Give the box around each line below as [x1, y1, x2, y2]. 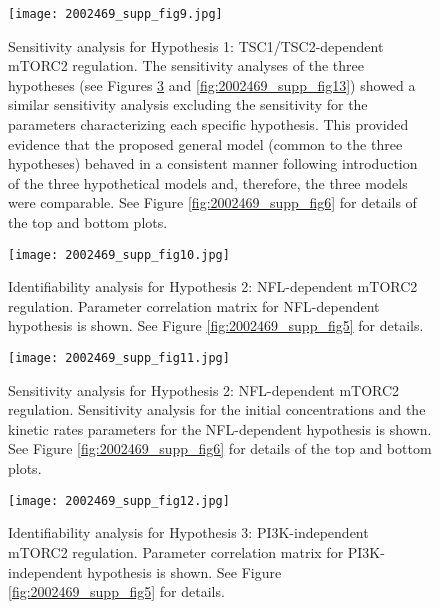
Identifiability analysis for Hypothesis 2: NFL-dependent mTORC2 [8, 276, 418, 297]
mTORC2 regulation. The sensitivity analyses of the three [8, 55, 365, 76]
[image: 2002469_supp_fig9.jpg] [8, 7, 223, 21]
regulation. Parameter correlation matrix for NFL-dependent [8, 295, 380, 316]
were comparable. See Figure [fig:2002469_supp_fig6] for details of [8, 192, 417, 213]
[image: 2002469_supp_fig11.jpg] [8, 351, 230, 366]
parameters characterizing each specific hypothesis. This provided [8, 114, 409, 135]
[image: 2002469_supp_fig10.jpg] [8, 247, 230, 262]
